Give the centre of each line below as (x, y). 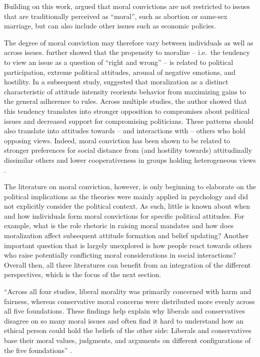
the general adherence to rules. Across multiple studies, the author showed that (125, 101)
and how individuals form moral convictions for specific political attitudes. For (124, 215)
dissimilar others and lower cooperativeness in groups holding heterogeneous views (130, 160)
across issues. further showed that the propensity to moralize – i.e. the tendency (127, 52)
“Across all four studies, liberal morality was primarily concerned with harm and (128, 291)
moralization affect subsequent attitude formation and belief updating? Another (126, 235)
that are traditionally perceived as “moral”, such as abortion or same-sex (116, 16)
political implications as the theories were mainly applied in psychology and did (126, 196)
